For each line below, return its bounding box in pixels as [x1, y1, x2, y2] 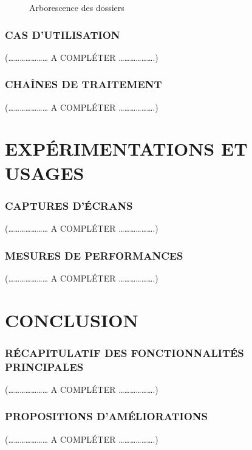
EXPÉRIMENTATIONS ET [5, 136, 248, 161]
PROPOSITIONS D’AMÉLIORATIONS [5, 409, 208, 424]
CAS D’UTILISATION [5, 27, 120, 42]
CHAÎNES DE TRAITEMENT [5, 77, 162, 92]
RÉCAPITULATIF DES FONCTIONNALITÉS [5, 345, 244, 360]
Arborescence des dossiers [29, 1, 124, 13]
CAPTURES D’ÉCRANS [5, 198, 133, 213]
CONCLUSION [5, 307, 138, 332]
